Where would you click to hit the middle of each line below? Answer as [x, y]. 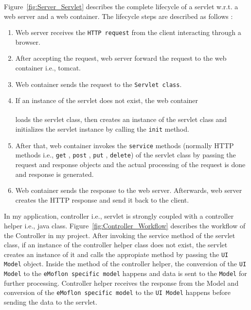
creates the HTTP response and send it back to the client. [102, 199]
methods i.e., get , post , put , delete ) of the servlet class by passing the [125, 155]
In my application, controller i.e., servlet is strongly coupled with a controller [119, 216]
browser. [28, 42]
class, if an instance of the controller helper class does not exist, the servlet [116, 245]
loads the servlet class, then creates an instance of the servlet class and [121, 119]
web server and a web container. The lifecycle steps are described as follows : [118, 16]
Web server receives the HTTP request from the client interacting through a [128, 32]
